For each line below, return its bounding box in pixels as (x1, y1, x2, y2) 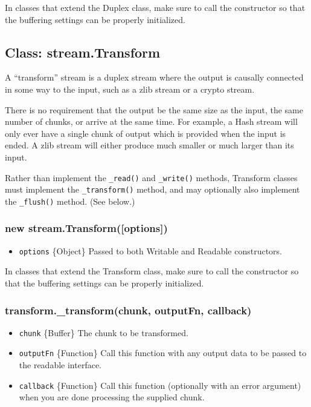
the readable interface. (19, 359, 101, 371)
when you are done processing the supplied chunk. (19, 391, 205, 403)
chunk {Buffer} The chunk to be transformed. (19, 326, 188, 339)
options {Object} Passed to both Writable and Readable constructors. (19, 244, 282, 257)
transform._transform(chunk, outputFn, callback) (5, 302, 252, 317)
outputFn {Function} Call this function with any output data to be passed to (19, 346, 307, 359)
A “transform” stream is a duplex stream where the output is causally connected (5, 71, 304, 84)
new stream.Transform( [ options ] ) (5, 220, 168, 236)
